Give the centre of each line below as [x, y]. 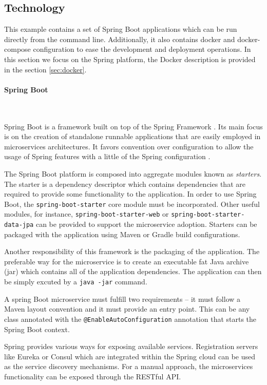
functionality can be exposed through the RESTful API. [93, 376]
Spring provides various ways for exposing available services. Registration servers [131, 346]
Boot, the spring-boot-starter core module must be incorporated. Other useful [132, 204]
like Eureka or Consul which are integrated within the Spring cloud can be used [130, 356]
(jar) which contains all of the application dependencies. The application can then [133, 271]
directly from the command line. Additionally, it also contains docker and [120, 39]
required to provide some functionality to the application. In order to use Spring [130, 194]
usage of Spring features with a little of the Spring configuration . [107, 156]
